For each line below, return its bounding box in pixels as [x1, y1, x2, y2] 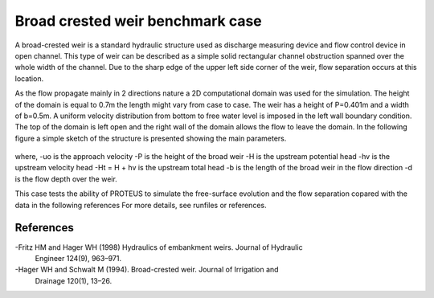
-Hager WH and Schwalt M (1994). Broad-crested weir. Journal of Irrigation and [14, 265, 279, 275]
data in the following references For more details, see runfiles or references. [14, 200, 267, 210]
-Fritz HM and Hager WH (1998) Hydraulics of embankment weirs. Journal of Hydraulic [14, 242, 303, 252]
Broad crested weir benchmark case [14, 12, 262, 30]
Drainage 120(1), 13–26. [35, 276, 113, 285]
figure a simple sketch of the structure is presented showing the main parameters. [14, 133, 287, 143]
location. [14, 73, 44, 84]
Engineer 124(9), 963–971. [35, 253, 122, 263]
